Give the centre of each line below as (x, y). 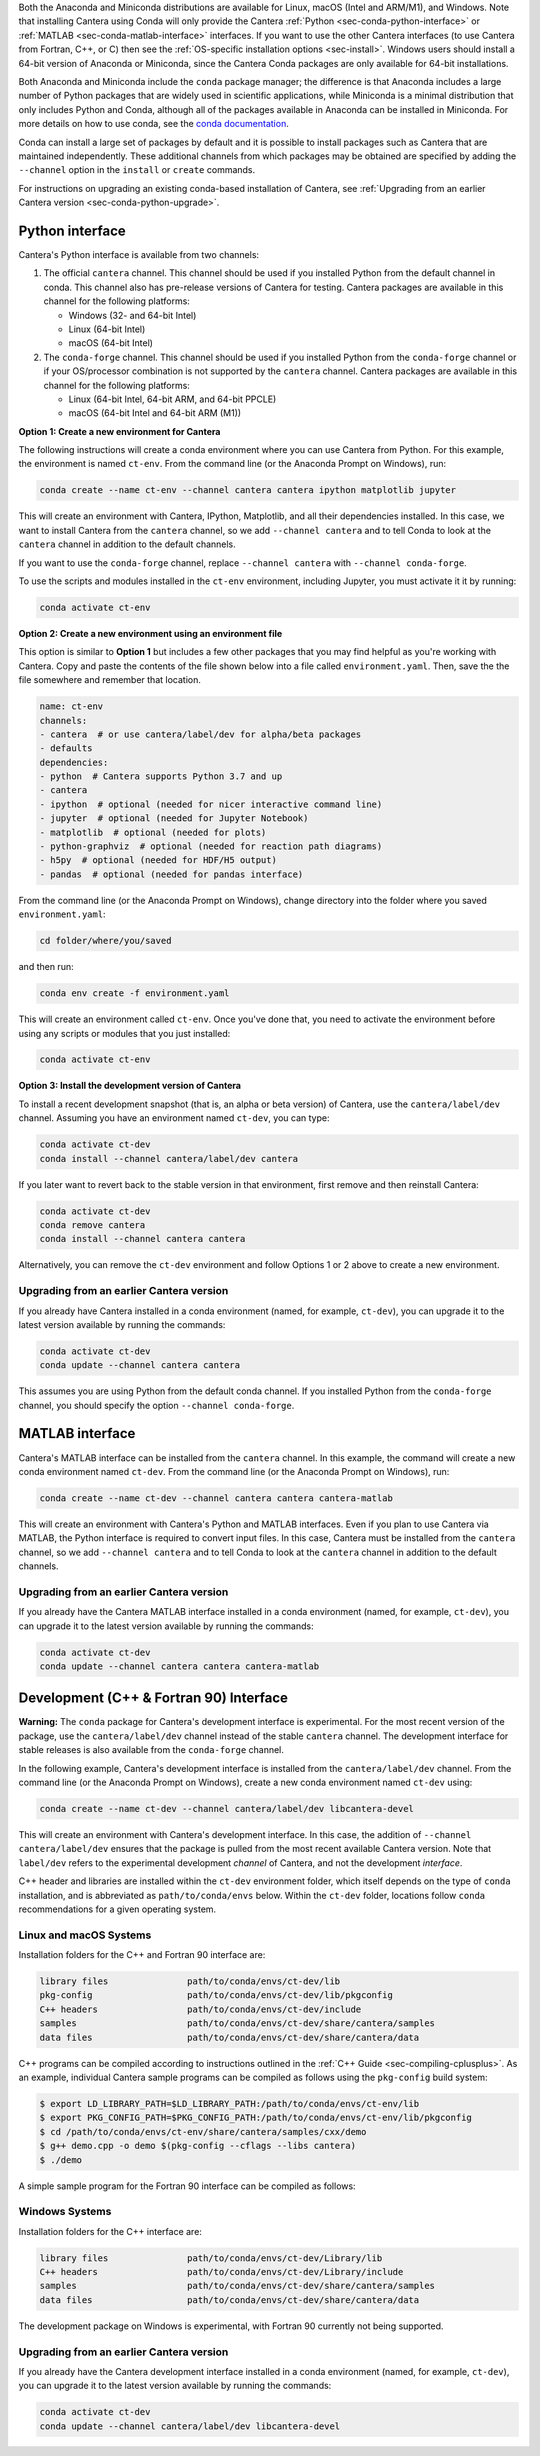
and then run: (46, 967)
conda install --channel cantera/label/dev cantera (169, 1158)
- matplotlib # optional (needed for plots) (153, 832)
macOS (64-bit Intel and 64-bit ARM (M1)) (155, 413)
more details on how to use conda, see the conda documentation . (153, 124)
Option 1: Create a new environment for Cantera (119, 431)
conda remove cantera (92, 1224)
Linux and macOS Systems (85, 1935)
